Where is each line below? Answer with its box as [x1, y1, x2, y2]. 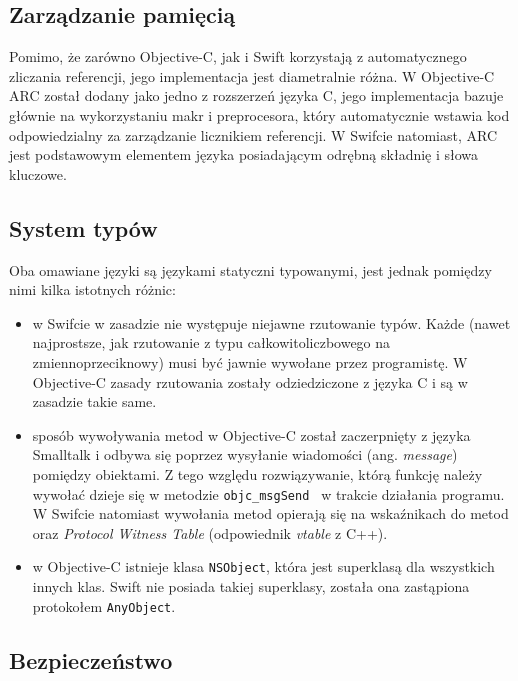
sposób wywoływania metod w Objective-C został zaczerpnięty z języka [32, 424, 471, 445]
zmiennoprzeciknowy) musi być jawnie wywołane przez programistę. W [32, 351, 468, 372]
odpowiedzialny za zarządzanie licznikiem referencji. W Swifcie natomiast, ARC [9, 124, 498, 145]
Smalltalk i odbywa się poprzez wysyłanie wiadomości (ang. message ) [32, 444, 458, 465]
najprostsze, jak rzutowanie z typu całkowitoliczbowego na [32, 332, 391, 353]
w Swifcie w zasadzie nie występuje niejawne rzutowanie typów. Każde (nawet [32, 312, 511, 333]
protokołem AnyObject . [32, 595, 176, 616]
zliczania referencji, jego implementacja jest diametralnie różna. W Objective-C [9, 65, 495, 86]
